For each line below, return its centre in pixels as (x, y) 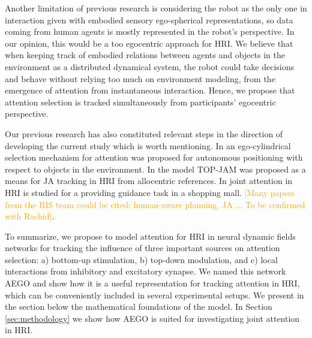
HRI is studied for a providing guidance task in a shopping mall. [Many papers (150, 192)
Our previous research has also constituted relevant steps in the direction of (144, 133)
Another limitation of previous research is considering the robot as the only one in (156, 8)
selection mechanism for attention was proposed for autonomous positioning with (154, 157)
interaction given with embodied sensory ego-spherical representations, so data (149, 19)
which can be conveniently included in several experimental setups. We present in (154, 295)
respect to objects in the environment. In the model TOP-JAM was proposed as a (155, 169)
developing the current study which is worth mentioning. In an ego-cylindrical (148, 145)
